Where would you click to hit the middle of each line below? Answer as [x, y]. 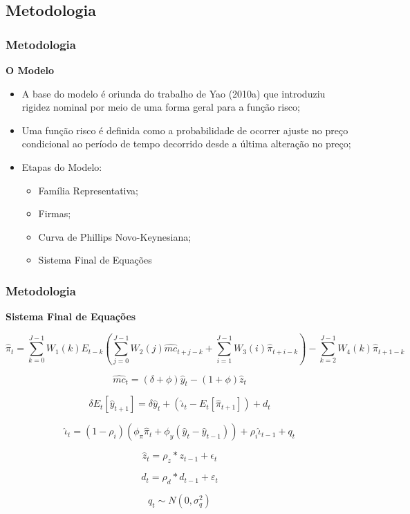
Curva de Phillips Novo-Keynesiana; [115, 236]
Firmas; [55, 213]
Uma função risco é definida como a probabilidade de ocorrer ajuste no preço [185, 130]
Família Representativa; [88, 190]
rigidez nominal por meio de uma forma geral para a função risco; [161, 107]
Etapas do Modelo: [62, 166]
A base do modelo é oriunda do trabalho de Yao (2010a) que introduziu [174, 93]
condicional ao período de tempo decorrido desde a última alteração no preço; [186, 144]
